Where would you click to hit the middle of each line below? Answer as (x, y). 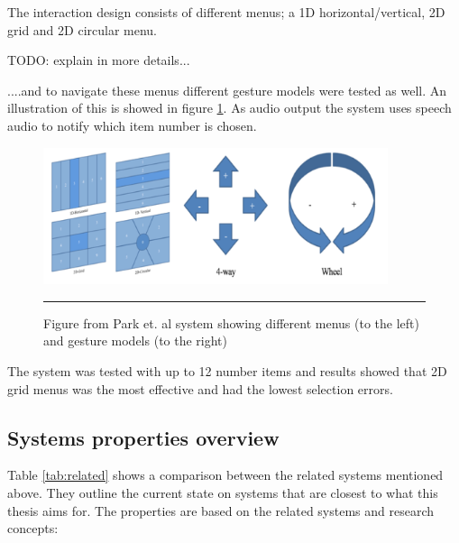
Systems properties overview (143, 437)
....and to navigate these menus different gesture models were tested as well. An (227, 90)
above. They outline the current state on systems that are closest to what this (223, 492)
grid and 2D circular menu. (82, 29)
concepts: (33, 528)
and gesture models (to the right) (136, 341)
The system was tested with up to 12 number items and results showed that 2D (227, 371)
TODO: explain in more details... (99, 60)
